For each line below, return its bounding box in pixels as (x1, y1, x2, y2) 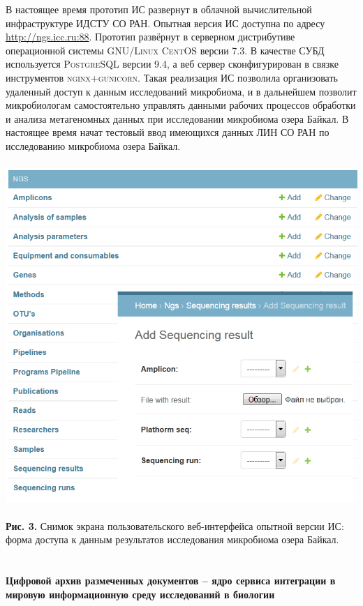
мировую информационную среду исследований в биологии (6, 586, 275, 601)
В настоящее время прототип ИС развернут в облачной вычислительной (6, 2, 312, 16)
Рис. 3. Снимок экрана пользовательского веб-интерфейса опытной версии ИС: (6, 518, 344, 533)
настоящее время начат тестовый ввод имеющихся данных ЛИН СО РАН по (6, 125, 329, 139)
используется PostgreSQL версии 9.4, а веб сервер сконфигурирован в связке (6, 56, 339, 71)
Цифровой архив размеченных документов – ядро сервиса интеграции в (6, 573, 336, 588)
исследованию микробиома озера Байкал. (6, 138, 181, 153)
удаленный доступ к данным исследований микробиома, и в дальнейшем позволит (6, 84, 357, 98)
